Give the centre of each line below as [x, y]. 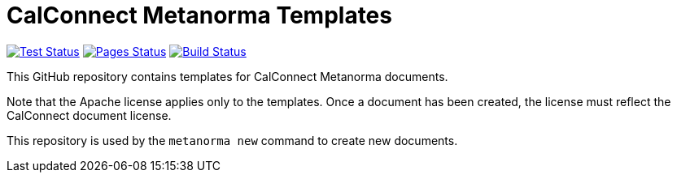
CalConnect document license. [89, 115]
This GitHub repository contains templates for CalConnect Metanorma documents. [227, 76]
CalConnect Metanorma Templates [199, 15]
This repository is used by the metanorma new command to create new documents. [232, 140]
